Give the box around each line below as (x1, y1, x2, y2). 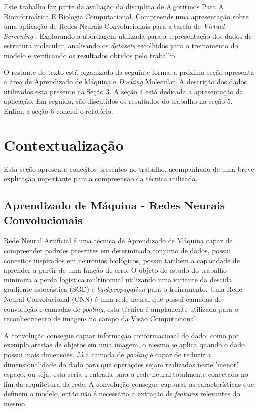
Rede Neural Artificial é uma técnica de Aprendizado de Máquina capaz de (4, 235, 233, 246)
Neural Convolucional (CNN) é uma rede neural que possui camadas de (4, 294, 222, 304)
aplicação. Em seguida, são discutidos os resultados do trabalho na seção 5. (4, 96, 233, 106)
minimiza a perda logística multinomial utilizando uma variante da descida (4, 274, 232, 284)
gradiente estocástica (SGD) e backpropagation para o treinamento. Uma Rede (4, 284, 242, 294)
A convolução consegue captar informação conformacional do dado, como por (4, 330, 239, 340)
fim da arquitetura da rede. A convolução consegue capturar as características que (4, 378, 254, 389)
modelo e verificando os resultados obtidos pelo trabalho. (4, 50, 177, 60)
